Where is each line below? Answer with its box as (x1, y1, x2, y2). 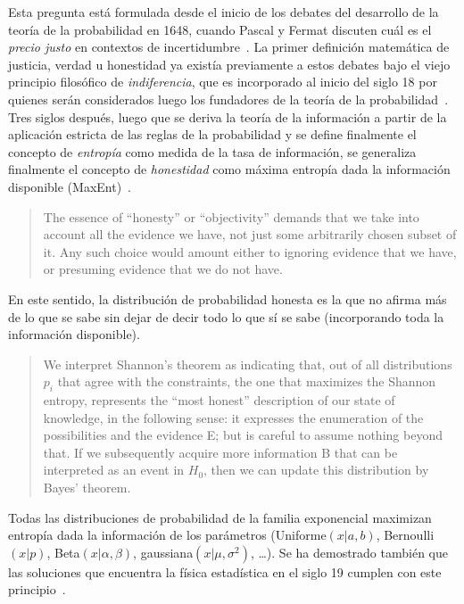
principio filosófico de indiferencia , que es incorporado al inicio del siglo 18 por (8, 72, 437, 91)
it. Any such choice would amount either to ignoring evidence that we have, (43, 242, 457, 261)
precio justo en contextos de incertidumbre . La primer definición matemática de (8, 37, 450, 56)
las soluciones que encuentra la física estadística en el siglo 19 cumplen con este (8, 562, 442, 581)
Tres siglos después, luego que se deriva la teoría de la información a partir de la (8, 107, 447, 126)
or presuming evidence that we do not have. (43, 260, 283, 278)
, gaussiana (133, 542, 194, 561)
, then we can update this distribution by (203, 460, 429, 479)
